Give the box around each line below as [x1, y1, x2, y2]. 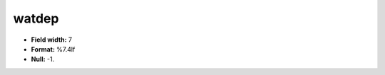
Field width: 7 [31, 35, 73, 44]
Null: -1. [31, 55, 55, 64]
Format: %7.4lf [31, 45, 76, 53]
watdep [13, 11, 59, 26]
